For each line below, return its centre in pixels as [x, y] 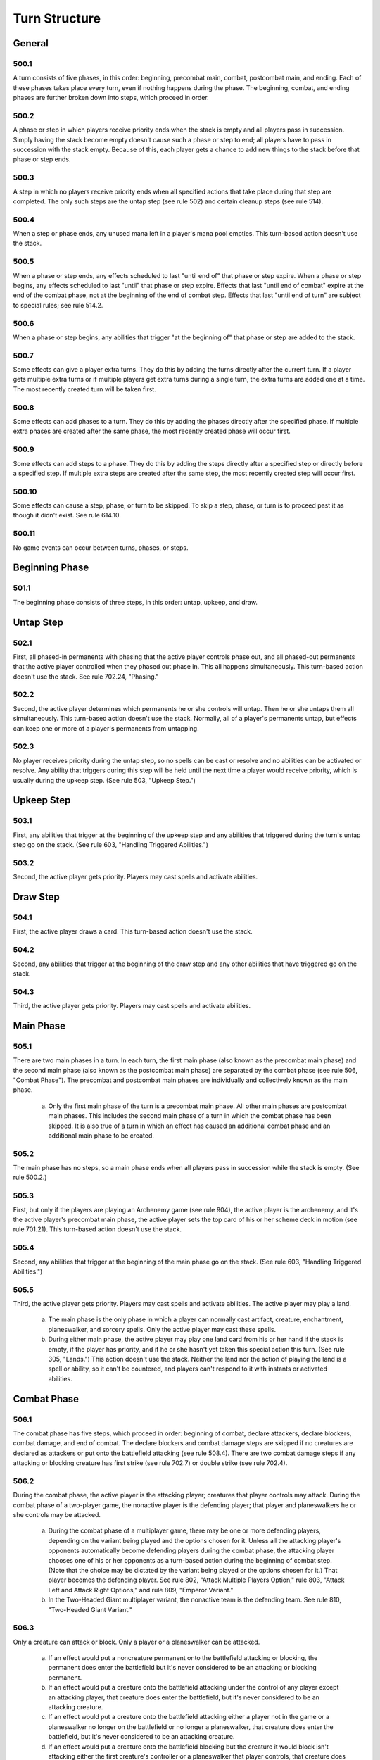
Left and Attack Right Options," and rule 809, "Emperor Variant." [141, 1590]
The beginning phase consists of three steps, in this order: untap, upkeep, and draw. [135, 602]
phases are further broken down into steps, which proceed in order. [111, 98]
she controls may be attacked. [57, 1515]
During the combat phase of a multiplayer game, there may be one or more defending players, [185, 1530]
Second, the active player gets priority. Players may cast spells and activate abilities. [135, 877]
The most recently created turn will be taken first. [84, 389]
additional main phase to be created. [101, 1135]
